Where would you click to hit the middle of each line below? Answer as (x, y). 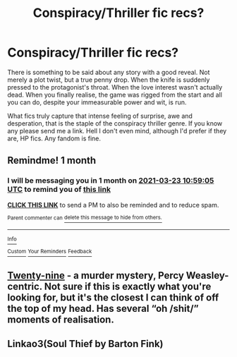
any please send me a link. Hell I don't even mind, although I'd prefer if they (117, 131)
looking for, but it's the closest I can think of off (113, 298)
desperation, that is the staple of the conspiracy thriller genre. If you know (115, 123)
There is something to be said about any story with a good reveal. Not (109, 72)
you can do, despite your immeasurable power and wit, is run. (97, 102)
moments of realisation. (61, 320)
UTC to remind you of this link (59, 190)
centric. (25, 287)
